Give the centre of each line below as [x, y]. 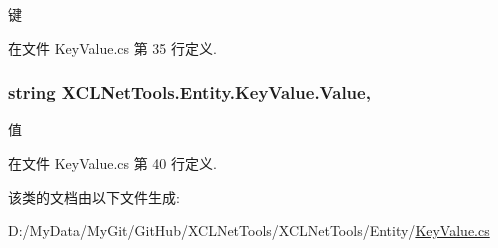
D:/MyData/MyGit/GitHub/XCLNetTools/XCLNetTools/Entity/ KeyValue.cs [249, 230]
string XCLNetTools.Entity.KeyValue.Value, [189, 92]
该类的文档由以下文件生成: [94, 196]
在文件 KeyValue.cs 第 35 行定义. [112, 47]
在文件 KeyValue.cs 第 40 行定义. [112, 163]
